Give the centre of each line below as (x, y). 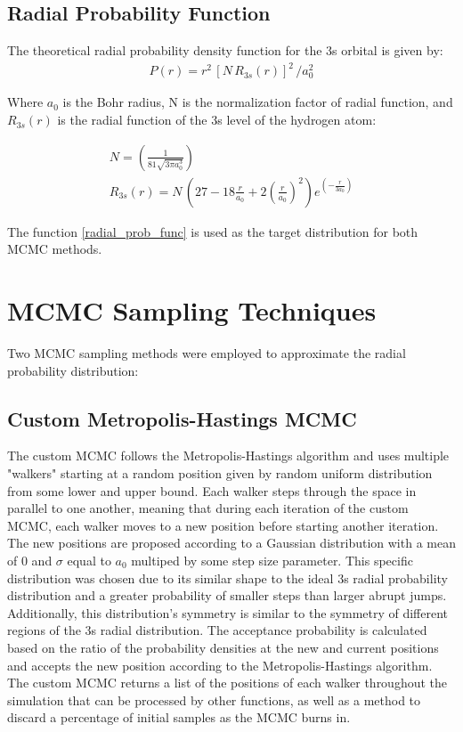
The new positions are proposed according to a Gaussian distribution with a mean (231, 543)
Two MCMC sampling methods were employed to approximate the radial (207, 353)
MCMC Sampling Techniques (192, 310)
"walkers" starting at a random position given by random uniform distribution (220, 473)
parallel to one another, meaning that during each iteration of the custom (208, 508)
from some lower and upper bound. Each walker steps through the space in (212, 490)
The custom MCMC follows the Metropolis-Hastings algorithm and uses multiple (228, 455)
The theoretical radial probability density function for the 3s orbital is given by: (225, 50)
